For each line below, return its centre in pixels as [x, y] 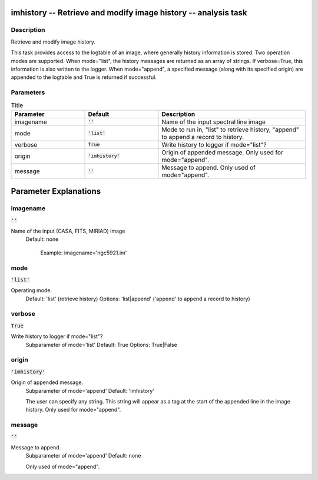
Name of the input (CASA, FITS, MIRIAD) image [68, 231]
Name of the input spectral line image [214, 122]
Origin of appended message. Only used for [223, 152]
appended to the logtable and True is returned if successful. [84, 77]
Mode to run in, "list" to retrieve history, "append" [231, 130]
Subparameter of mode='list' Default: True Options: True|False [102, 345]
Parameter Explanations [56, 191]
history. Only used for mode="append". [73, 410]
